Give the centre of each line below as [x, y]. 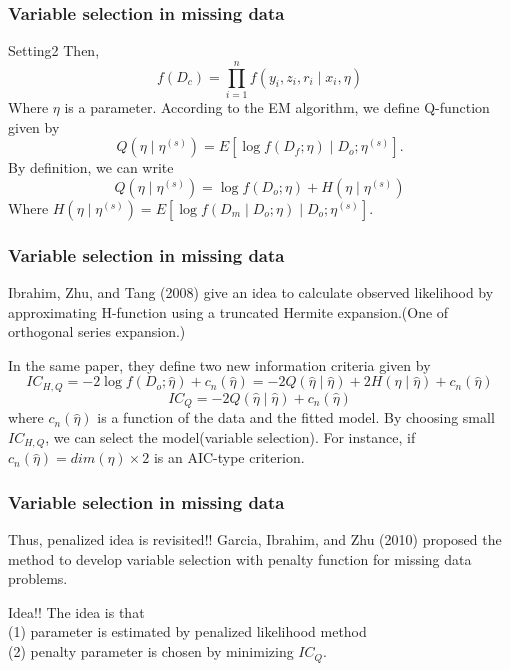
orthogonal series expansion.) [97, 331]
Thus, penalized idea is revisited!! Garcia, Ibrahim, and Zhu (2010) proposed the [255, 539]
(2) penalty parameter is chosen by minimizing [151, 651]
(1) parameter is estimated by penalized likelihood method [187, 631]
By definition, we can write [91, 167]
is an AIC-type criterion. [229, 457]
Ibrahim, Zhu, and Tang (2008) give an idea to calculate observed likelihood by [251, 291]
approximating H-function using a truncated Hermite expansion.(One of [228, 311]
